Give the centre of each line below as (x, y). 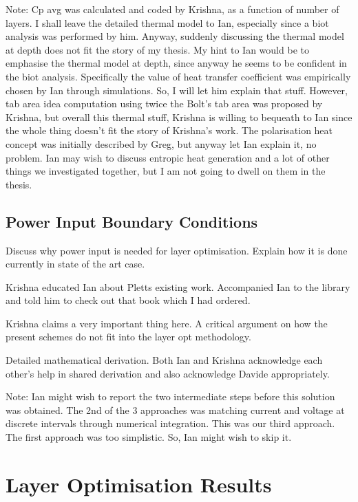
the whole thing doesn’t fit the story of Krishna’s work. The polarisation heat (169, 130)
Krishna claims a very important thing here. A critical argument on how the (167, 323)
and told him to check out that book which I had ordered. (128, 300)
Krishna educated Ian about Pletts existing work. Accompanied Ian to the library (178, 286)
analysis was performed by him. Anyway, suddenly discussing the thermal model (175, 36)
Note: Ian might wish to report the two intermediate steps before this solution (170, 396)
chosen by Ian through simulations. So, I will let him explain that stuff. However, (177, 90)
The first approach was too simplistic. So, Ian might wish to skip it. (149, 437)
